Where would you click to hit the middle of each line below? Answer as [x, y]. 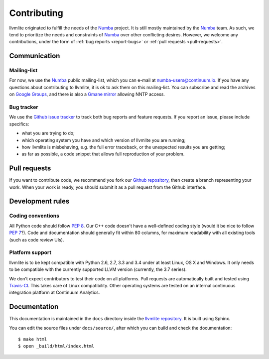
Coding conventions [34, 216]
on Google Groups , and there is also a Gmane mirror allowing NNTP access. [87, 94]
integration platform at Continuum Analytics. [55, 293]
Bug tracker [24, 107]
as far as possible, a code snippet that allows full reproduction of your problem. [103, 154]
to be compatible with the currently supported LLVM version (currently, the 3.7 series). [98, 269]
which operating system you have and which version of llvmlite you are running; [104, 140]
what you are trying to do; [48, 133]
